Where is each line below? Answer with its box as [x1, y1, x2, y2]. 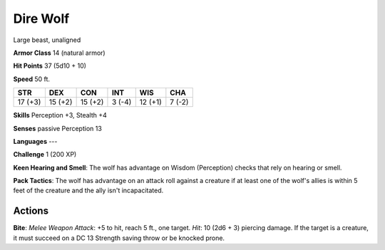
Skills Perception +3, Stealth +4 [13, 111, 107, 120]
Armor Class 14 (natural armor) [13, 48, 106, 57]
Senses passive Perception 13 [13, 124, 103, 132]
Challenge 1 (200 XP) [13, 150, 77, 159]
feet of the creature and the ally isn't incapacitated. [13, 186, 164, 195]
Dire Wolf [13, 11, 70, 26]
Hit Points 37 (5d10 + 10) [13, 61, 87, 71]
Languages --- [13, 137, 58, 145]
